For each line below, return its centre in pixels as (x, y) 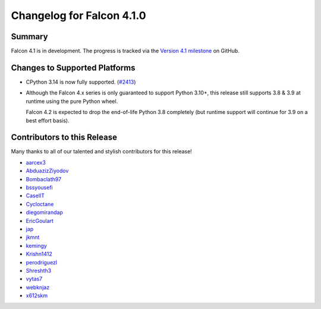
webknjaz (38, 287)
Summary (29, 37)
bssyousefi (39, 187)
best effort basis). (48, 120)
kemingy (36, 245)
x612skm (37, 296)
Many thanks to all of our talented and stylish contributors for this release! (102, 152)
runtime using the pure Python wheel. (72, 101)
